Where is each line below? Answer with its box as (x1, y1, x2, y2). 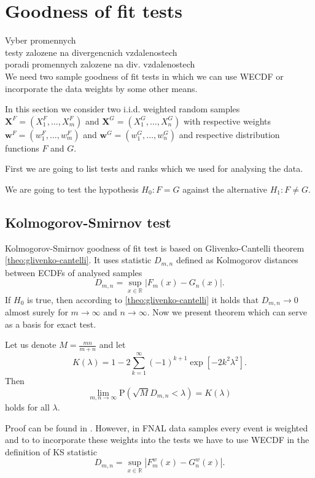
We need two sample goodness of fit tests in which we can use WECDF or (5, 69, 284, 82)
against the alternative (182, 182, 268, 195)
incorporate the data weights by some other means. (5, 82, 198, 94)
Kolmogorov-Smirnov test (5, 212, 171, 231)
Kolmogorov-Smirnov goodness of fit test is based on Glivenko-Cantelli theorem (5, 241, 305, 254)
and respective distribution (179, 128, 280, 141)
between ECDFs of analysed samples (5, 266, 142, 279)
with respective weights (183, 114, 271, 127)
